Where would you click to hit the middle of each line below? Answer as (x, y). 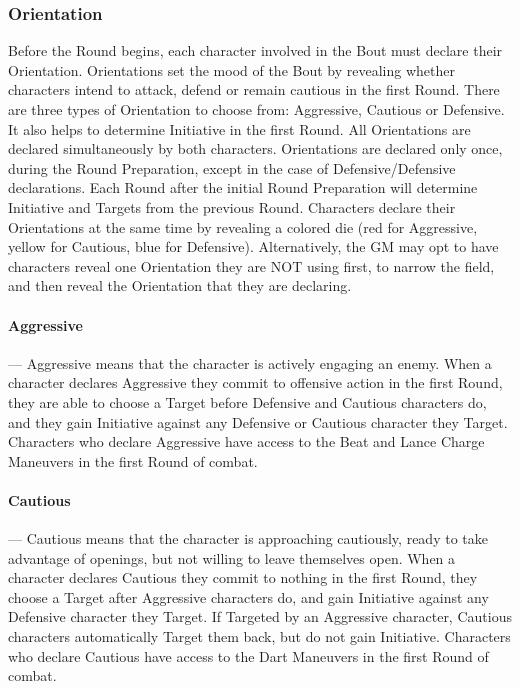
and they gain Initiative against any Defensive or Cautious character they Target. (258, 421)
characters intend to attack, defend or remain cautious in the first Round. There (254, 89)
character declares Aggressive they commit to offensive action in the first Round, (255, 382)
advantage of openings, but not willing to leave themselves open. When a (232, 557)
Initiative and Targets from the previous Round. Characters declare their (232, 206)
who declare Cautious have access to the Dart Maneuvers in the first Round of (248, 655)
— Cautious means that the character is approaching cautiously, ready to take (248, 538)
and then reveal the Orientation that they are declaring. (180, 285)
